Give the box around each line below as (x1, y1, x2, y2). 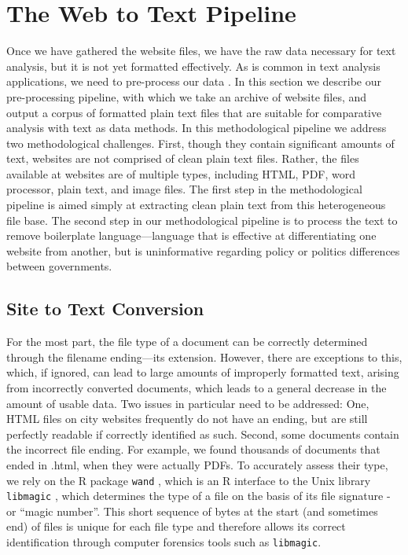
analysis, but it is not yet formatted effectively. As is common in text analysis (6, 57, 380, 74)
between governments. (6, 258, 112, 274)
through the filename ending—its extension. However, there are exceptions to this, (6, 348, 402, 365)
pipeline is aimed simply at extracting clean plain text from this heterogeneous (6, 197, 386, 213)
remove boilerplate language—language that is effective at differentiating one (6, 227, 377, 244)
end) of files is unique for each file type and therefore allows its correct (6, 518, 346, 535)
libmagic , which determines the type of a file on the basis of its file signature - (6, 487, 391, 504)
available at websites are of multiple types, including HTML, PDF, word (6, 165, 356, 182)
